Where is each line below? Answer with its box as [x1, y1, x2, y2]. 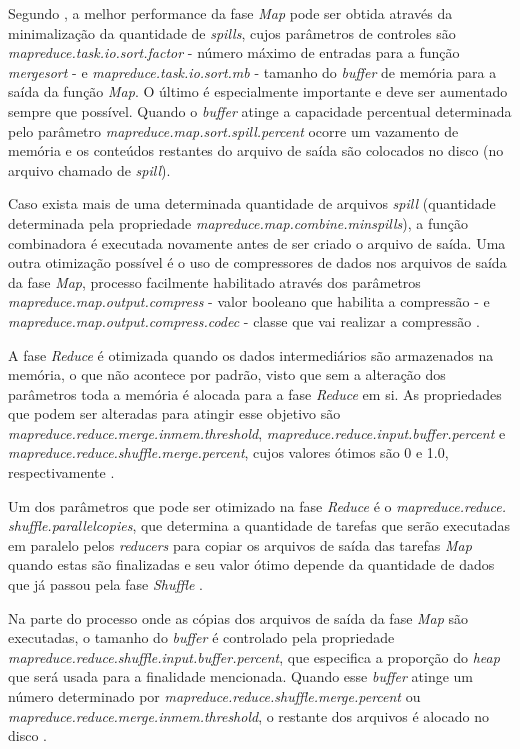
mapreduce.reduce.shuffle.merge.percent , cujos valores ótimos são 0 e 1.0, [8, 442, 449, 463]
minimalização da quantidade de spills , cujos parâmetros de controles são [8, 22, 456, 43]
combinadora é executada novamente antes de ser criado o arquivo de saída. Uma [8, 232, 506, 253]
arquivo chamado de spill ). [8, 159, 171, 180]
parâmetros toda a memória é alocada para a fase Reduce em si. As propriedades [8, 383, 502, 404]
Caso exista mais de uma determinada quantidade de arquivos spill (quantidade [8, 193, 496, 214]
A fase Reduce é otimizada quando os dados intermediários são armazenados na [8, 344, 494, 365]
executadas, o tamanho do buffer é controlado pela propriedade [8, 627, 395, 648]
